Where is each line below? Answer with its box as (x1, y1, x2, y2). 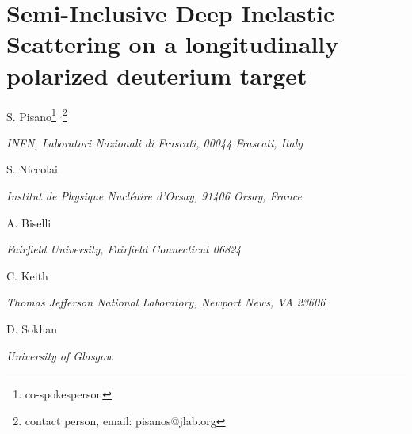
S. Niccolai (6, 161, 58, 177)
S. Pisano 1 (6, 105, 56, 124)
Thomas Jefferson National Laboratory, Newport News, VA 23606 (6, 294, 326, 310)
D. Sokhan (6, 320, 57, 337)
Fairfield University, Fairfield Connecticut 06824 (6, 241, 242, 257)
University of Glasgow (6, 347, 113, 364)
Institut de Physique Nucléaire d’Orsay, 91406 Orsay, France (6, 187, 302, 204)
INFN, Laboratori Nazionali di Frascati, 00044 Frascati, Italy (6, 134, 303, 150)
